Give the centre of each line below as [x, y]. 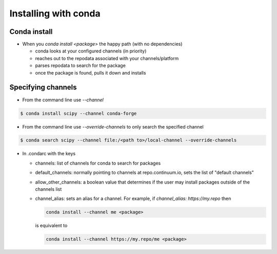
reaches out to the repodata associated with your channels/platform [107, 58]
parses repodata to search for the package [80, 66]
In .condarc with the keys [49, 154]
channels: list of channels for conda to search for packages [98, 163]
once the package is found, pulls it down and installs [91, 72]
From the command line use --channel [63, 100]
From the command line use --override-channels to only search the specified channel [113, 126]
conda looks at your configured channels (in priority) [91, 51]
